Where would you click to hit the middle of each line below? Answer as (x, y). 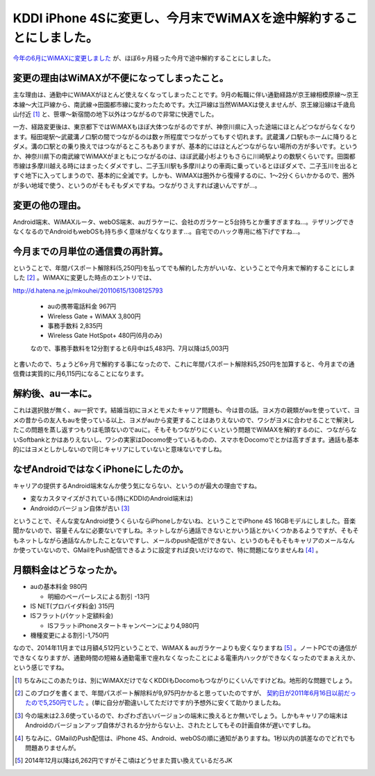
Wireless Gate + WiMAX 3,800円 (94, 316)
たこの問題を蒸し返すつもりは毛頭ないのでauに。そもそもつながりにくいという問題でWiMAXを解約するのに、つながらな (185, 430)
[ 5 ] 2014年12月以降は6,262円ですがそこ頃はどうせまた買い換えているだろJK (124, 761)
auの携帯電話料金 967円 (82, 307)
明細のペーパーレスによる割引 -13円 (99, 596)
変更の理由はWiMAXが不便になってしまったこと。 (121, 78)
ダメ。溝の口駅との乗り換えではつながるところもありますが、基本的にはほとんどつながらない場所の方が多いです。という (185, 147)
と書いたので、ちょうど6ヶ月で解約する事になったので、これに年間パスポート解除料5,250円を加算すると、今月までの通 (184, 364)
